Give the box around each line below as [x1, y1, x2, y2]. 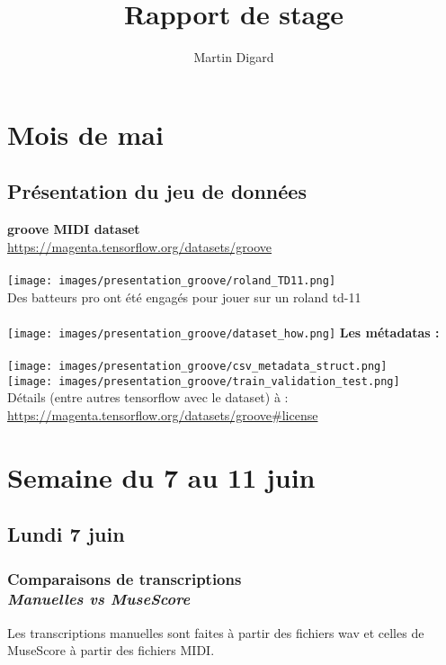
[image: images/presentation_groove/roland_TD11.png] [7, 274, 336, 287]
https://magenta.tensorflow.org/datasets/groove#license [7, 405, 318, 424]
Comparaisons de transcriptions [7, 567, 242, 589]
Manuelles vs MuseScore [7, 588, 191, 610]
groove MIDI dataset [7, 220, 140, 238]
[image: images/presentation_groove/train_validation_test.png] [7, 374, 400, 388]
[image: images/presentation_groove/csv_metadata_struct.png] [7, 359, 388, 373]
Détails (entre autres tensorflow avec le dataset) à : [7, 388, 289, 407]
